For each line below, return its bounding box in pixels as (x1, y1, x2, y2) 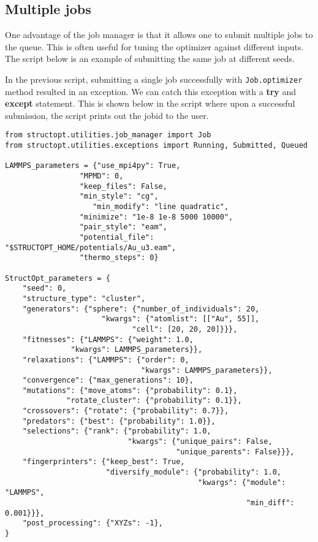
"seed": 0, (22, 284, 67, 293)
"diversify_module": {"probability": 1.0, (105, 468, 282, 477)
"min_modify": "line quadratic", (93, 202, 229, 212)
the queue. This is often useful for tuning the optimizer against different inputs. (5, 40, 304, 53)
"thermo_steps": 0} (79, 253, 159, 262)
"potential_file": (79, 232, 154, 242)
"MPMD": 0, (79, 172, 124, 181)
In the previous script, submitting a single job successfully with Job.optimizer (5, 72, 303, 85)
